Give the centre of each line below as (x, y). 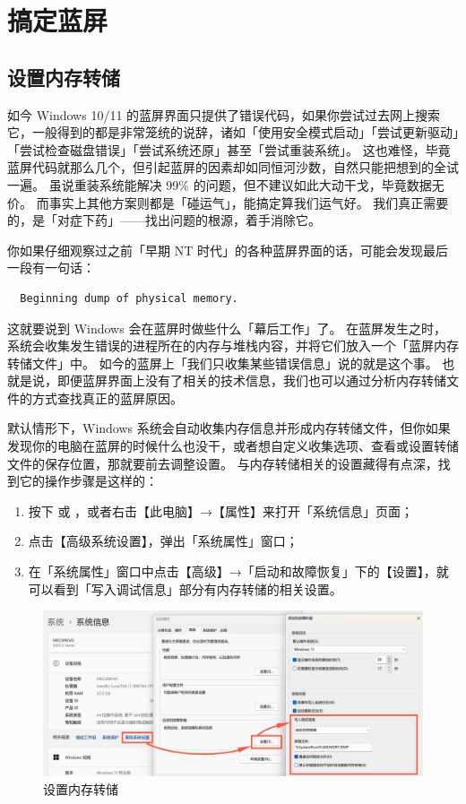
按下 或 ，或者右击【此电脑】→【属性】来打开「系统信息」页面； (221, 510)
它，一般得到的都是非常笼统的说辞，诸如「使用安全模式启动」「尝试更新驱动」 (233, 132)
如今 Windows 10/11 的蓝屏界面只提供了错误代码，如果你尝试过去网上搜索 (224, 114)
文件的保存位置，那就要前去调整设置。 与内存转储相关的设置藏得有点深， (223, 463)
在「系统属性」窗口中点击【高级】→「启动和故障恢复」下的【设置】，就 (238, 571)
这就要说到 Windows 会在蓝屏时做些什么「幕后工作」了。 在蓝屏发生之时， (227, 328)
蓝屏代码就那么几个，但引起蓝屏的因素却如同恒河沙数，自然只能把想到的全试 (233, 167)
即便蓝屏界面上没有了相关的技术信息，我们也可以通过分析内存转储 (251, 380)
